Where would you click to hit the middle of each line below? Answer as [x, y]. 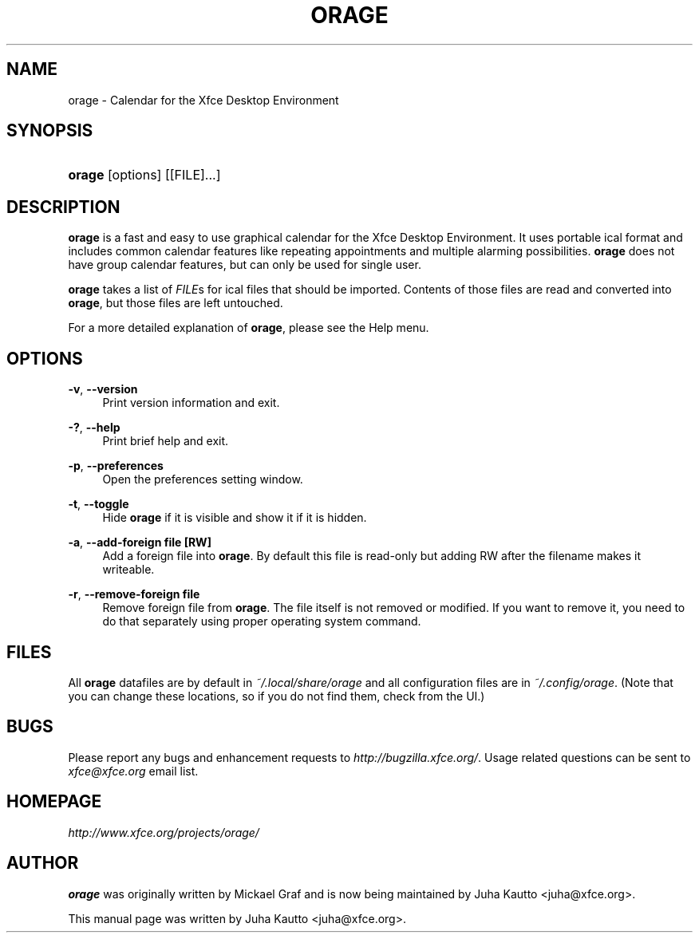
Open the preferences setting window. [203, 479]
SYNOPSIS [50, 131]
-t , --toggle [99, 504]
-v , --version [103, 389]
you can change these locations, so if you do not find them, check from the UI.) [276, 696]
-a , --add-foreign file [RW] [140, 542]
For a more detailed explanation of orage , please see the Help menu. [249, 328]
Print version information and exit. [191, 403]
